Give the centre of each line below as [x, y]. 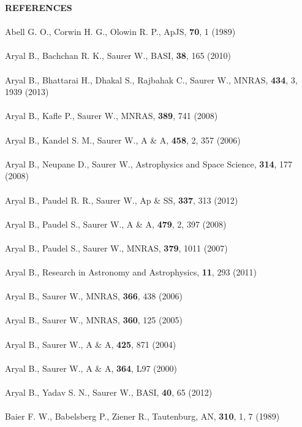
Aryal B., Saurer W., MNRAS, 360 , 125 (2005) [94, 320]
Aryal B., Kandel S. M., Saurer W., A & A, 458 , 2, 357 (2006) [123, 140]
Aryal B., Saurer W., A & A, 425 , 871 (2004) [91, 344]
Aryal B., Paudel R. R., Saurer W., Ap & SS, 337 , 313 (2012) [122, 200]
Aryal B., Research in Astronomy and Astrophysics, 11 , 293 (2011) [131, 272]
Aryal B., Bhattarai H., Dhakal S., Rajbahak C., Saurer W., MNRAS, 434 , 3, [151, 79]
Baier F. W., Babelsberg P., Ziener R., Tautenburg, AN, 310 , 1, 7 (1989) [142, 416]
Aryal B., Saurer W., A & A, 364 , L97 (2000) [91, 368]
